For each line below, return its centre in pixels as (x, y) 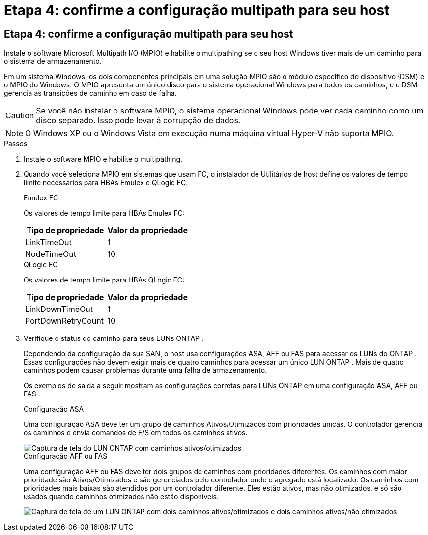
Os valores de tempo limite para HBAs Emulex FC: (104, 213)
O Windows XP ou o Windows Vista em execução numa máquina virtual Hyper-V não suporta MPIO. (210, 133)
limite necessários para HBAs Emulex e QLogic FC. (106, 183)
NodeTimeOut (51, 254)
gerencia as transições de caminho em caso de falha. (90, 93)
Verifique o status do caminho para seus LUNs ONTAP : (114, 338)
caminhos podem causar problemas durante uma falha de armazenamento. (145, 370)
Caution (20, 116)
